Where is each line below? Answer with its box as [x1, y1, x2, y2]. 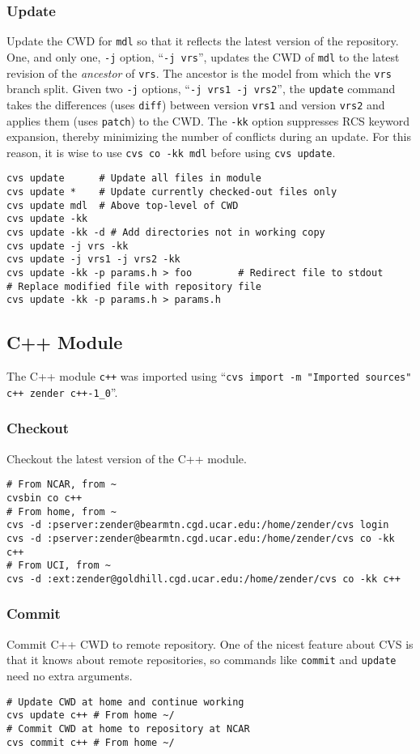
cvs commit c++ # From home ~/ [6, 736, 175, 748]
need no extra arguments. [6, 667, 133, 684]
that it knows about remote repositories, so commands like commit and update [6, 651, 397, 668]
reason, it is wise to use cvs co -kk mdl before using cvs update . [6, 143, 336, 160]
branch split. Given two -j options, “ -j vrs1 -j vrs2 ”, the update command [6, 80, 396, 97]
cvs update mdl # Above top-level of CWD [6, 199, 239, 211]
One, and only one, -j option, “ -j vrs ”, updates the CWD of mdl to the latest [6, 48, 400, 65]
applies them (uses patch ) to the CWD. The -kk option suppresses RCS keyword [6, 112, 410, 129]
